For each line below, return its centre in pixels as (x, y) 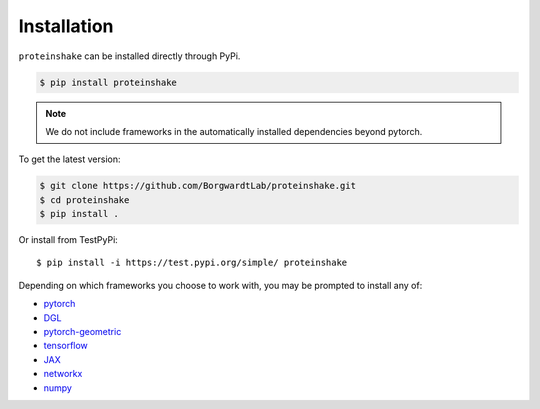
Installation (66, 26)
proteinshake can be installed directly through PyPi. (129, 56)
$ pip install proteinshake (108, 82)
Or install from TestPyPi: (68, 240)
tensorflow (66, 346)
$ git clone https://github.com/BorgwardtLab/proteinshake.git (198, 186)
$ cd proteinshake (84, 199)
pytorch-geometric (82, 331)
